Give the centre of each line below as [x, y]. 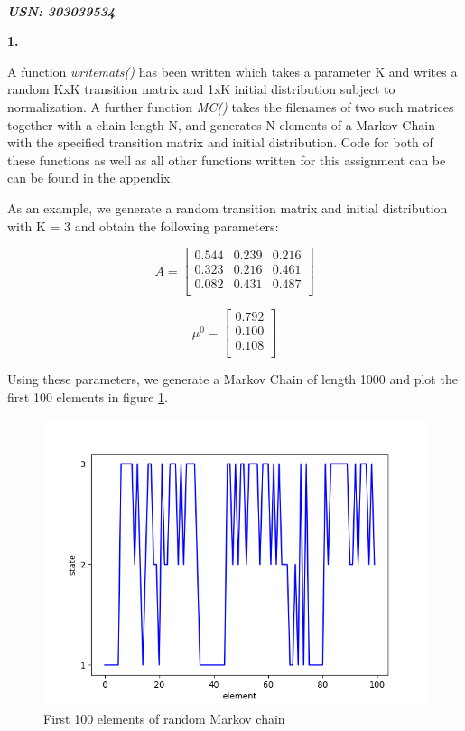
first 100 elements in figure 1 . [88, 396]
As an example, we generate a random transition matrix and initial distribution [228, 207]
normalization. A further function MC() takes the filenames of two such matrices [231, 106]
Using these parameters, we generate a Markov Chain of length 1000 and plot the [232, 379]
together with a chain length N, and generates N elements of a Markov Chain [221, 124]
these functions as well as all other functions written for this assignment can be [227, 159]
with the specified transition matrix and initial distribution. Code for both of [220, 142]
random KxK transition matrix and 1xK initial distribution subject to [201, 89]
